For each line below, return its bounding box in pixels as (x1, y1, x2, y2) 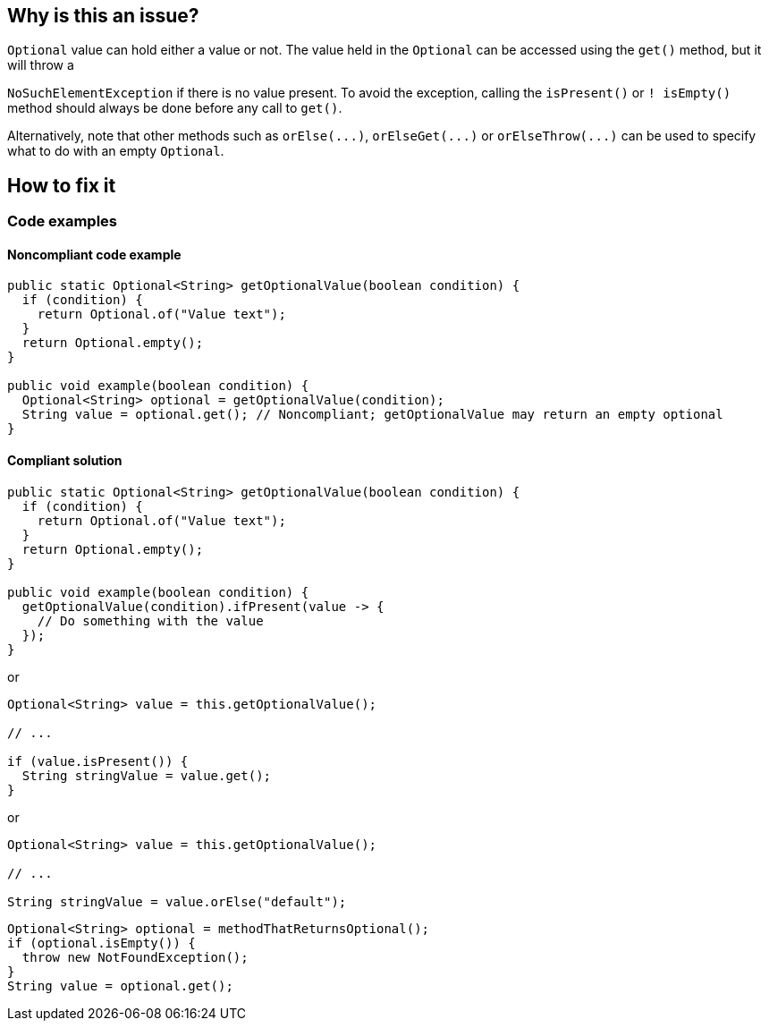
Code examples (7, 212, 118, 231)
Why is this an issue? (7, 4, 199, 27)
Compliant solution (7, 453, 123, 469)
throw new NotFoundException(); (21, 949, 249, 964)
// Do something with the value (37, 613, 264, 628)
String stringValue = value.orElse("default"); (7, 894, 347, 909)
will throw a (7, 57, 74, 73)
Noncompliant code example (7, 246, 182, 262)
